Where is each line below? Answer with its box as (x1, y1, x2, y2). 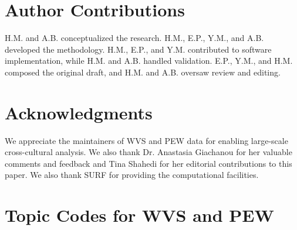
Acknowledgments (5, 100, 153, 124)
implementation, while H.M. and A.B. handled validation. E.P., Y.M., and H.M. (5, 54, 293, 67)
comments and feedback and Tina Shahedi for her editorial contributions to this (5, 157, 292, 169)
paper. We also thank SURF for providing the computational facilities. (5, 169, 259, 181)
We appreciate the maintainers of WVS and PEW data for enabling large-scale (5, 134, 288, 146)
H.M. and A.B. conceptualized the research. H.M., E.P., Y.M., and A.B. (5, 32, 264, 44)
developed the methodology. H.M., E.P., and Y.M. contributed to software (5, 43, 272, 55)
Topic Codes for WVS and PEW (5, 203, 274, 227)
